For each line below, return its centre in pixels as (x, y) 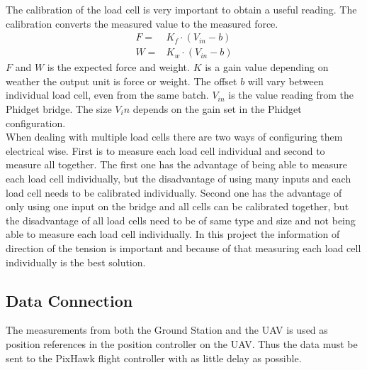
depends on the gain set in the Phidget (217, 109)
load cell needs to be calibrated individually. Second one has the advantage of (174, 192)
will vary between (286, 81)
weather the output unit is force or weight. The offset (122, 81)
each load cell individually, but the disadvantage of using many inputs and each (179, 178)
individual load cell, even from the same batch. (107, 95)
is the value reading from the (291, 95)
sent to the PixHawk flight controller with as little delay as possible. (154, 358)
